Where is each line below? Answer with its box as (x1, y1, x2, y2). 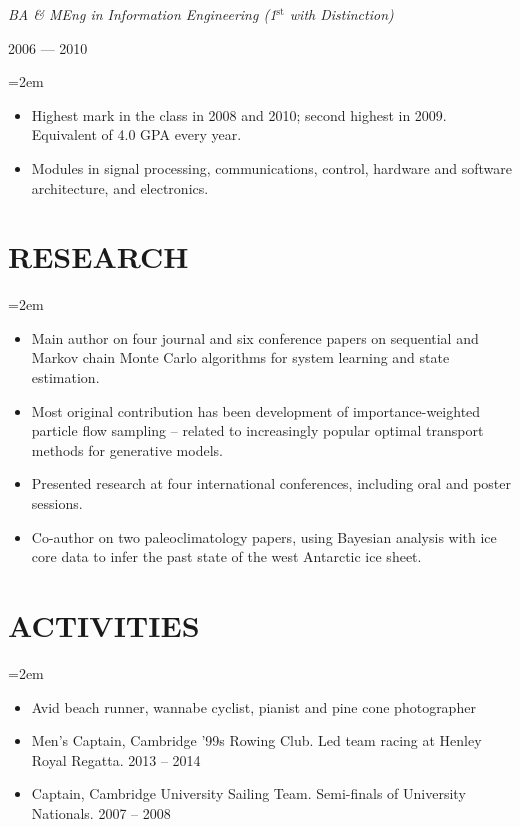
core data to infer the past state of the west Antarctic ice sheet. (31, 546, 422, 567)
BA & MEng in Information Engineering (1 (8, 4, 277, 24)
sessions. (31, 493, 83, 514)
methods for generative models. (31, 439, 223, 460)
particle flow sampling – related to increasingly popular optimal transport (31, 420, 484, 441)
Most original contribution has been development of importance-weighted (31, 400, 481, 421)
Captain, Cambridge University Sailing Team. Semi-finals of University (31, 783, 466, 804)
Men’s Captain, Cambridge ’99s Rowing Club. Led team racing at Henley (31, 730, 482, 751)
